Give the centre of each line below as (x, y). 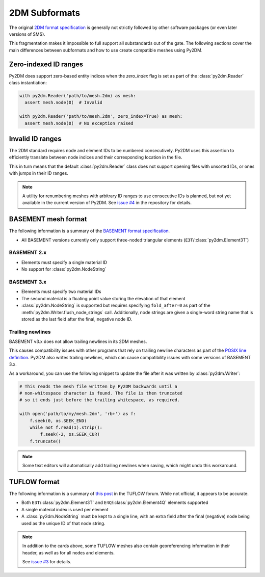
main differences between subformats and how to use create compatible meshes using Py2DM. (106, 50)
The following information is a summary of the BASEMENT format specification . (90, 231)
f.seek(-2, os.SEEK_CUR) (70, 434)
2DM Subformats (45, 13)
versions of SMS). (27, 34)
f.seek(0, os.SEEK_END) (58, 420)
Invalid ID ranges (35, 139)
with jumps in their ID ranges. (39, 173)
